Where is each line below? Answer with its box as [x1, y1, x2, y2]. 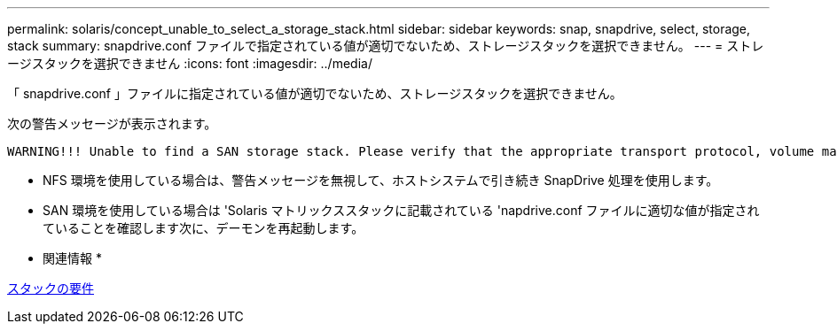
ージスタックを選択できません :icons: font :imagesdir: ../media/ [7, 56, 372, 71]
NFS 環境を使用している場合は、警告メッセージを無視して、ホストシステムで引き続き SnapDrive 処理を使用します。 [43, 173, 719, 188]
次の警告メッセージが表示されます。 [7, 116, 217, 131]
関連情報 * [43, 250, 102, 266]
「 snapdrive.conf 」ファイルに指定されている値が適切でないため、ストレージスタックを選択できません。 [7, 86, 622, 101]
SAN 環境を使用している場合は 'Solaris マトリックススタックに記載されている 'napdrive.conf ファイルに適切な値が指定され [43, 203, 760, 218]
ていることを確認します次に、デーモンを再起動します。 [43, 220, 364, 235]
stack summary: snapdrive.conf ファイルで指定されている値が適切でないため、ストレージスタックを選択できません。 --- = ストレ [7, 38, 764, 53]
